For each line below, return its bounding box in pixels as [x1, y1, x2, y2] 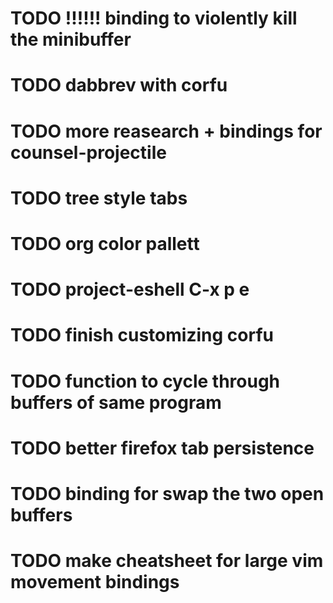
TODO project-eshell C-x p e [10, 278, 250, 301]
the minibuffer [10, 28, 132, 51]
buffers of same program [10, 391, 222, 414]
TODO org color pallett [10, 232, 200, 255]
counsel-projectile [10, 141, 167, 164]
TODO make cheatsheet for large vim [10, 550, 324, 572]
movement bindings [10, 571, 180, 594]
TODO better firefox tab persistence [10, 437, 315, 459]
